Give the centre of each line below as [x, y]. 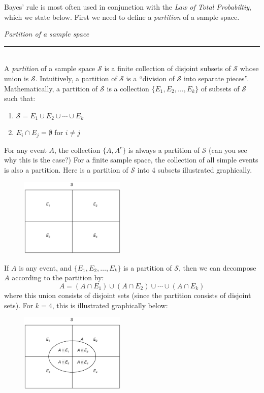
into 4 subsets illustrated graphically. [195, 169]
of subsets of [220, 88]
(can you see [228, 150]
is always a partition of [164, 150]
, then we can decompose [217, 267]
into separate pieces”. [217, 78]
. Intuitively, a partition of [76, 78]
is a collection [128, 88]
